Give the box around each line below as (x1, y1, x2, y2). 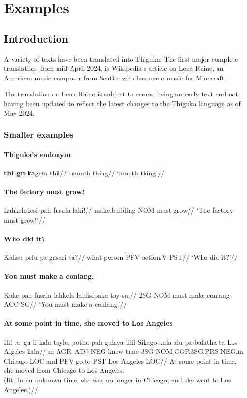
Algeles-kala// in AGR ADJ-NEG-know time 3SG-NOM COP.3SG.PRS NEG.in (4, 346, 243, 356)
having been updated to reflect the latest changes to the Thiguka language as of (4, 98, 241, 108)
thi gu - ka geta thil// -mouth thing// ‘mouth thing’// (4, 167, 165, 177)
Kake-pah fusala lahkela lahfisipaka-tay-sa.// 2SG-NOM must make (4, 289, 205, 300)
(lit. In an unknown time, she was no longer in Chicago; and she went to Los (4, 374, 231, 384)
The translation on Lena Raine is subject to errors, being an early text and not (4, 89, 239, 99)
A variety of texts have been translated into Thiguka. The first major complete (4, 53, 238, 64)
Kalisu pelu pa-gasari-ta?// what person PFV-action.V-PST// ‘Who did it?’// (4, 252, 238, 262)
